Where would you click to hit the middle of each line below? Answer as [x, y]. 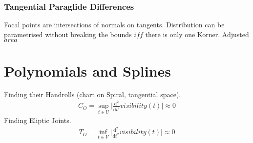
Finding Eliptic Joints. [38, 120]
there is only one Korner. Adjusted [197, 34]
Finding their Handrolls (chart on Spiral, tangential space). [93, 94]
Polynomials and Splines [88, 71]
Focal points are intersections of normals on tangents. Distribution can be [114, 25]
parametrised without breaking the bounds [68, 34]
